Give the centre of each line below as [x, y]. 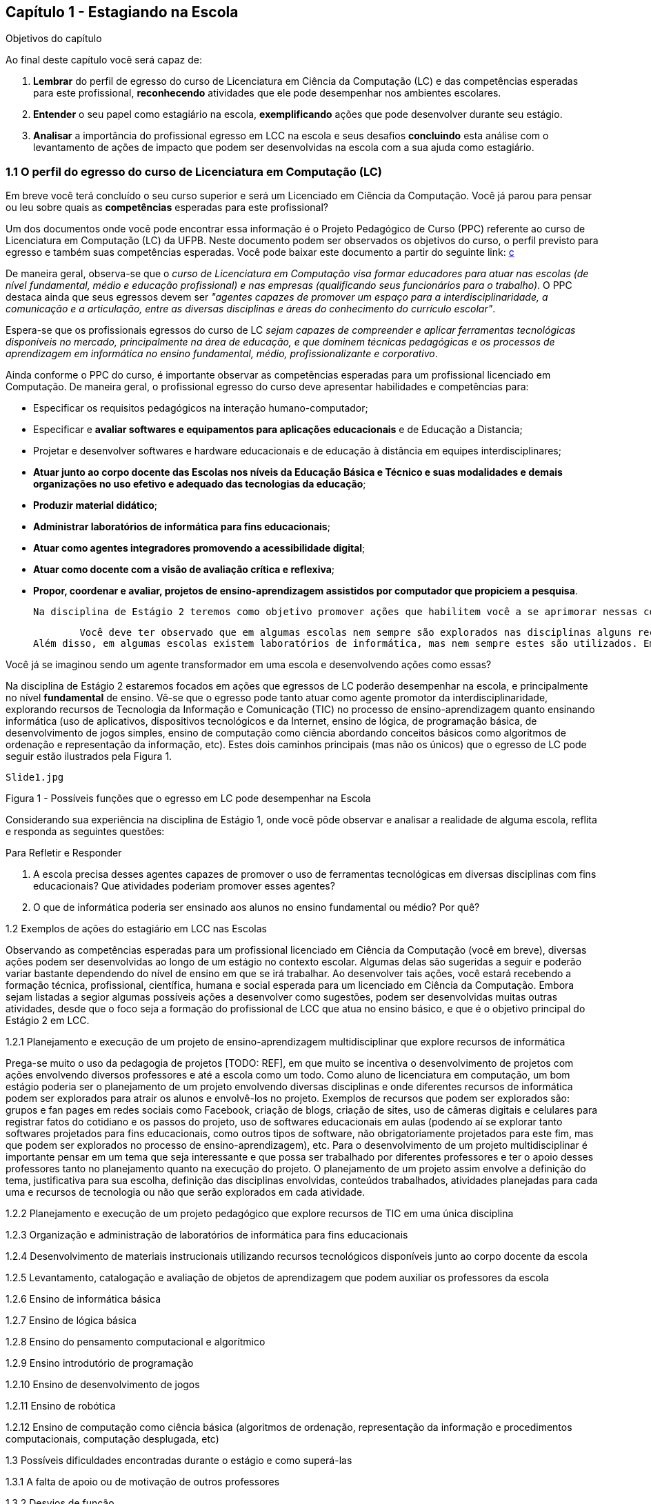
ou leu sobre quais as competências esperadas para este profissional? [167, 208]
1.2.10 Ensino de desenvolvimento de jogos [103, 1385]
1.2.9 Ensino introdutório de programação [100, 1363]
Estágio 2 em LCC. [48, 1021]
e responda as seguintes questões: [85, 832]
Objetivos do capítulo [54, 39]
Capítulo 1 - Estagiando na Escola [122, 12]
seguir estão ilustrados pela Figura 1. [89, 756]
